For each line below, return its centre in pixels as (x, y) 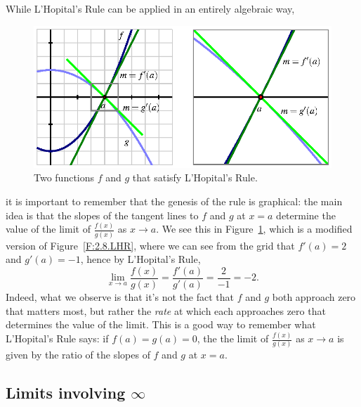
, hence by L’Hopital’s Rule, (140, 259)
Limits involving (66, 393)
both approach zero (314, 296)
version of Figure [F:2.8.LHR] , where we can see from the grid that (150, 245)
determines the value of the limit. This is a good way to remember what (161, 324)
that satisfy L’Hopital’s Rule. (195, 177)
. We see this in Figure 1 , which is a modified (254, 229)
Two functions (64, 177)
